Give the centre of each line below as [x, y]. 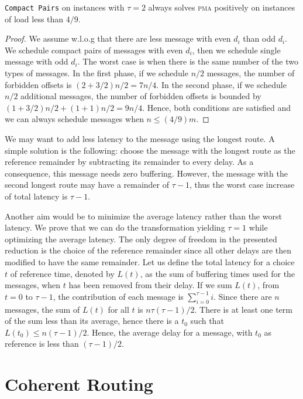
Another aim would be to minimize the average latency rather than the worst [143, 216]
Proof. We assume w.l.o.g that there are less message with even [118, 38]
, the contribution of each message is [118, 296]
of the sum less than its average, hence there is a [92, 321]
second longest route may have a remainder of [87, 185]
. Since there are [243, 296]
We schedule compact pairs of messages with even [94, 50]
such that [207, 321]
